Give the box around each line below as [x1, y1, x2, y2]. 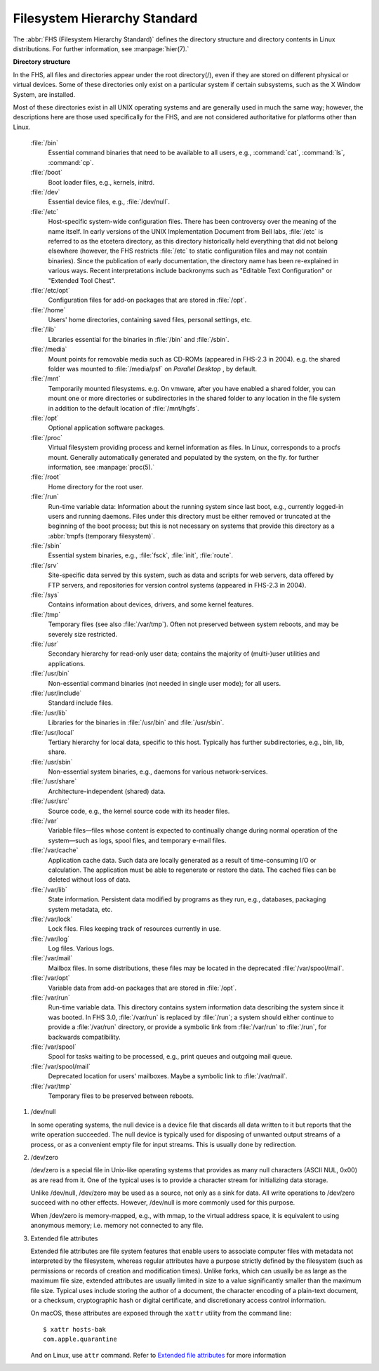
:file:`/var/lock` [30, 915, 73, 923]
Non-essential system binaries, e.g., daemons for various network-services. [48, 767, 268, 776]
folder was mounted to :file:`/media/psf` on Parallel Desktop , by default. [48, 365, 258, 373]
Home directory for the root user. [48, 482, 144, 491]
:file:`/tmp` [30, 610, 61, 618]
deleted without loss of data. [48, 875, 131, 884]
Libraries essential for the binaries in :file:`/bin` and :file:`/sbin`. [48, 335, 230, 343]
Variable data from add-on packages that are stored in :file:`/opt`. [48, 983, 237, 992]
